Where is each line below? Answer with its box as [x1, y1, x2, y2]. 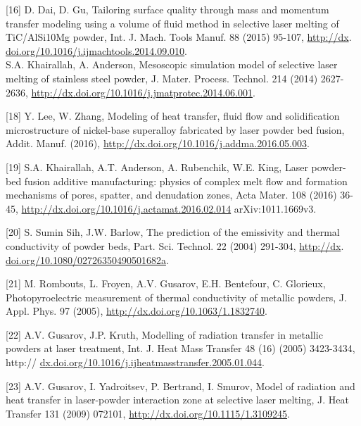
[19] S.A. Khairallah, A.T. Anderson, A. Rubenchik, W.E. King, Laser [6, 159, 308, 174]
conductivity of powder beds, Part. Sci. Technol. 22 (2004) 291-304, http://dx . [6, 238, 344, 253]
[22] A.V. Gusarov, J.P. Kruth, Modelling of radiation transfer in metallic [6, 327, 323, 342]
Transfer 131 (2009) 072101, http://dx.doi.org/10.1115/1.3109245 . [6, 406, 290, 420]
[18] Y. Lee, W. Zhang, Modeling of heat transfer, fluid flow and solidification [6, 108, 340, 123]
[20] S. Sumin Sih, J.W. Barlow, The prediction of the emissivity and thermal [6, 225, 340, 239]
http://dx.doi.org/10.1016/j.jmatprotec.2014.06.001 [31, 84, 253, 99]
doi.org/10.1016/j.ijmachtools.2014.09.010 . [6, 43, 188, 58]
